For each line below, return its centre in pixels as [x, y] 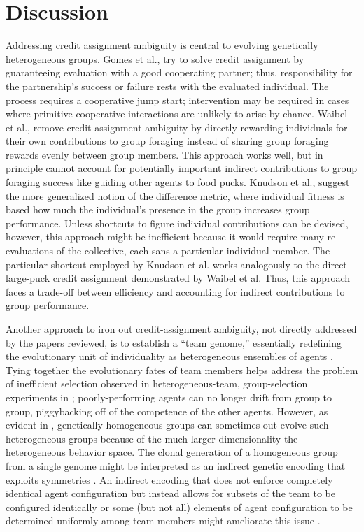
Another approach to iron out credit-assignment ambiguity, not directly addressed [181, 329]
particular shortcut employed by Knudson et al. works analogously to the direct [176, 264]
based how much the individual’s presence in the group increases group [158, 209]
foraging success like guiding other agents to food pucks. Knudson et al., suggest [178, 182]
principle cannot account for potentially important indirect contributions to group [182, 168]
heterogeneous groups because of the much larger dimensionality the [152, 438]
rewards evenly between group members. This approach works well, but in [164, 154]
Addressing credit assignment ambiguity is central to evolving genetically [162, 45]
